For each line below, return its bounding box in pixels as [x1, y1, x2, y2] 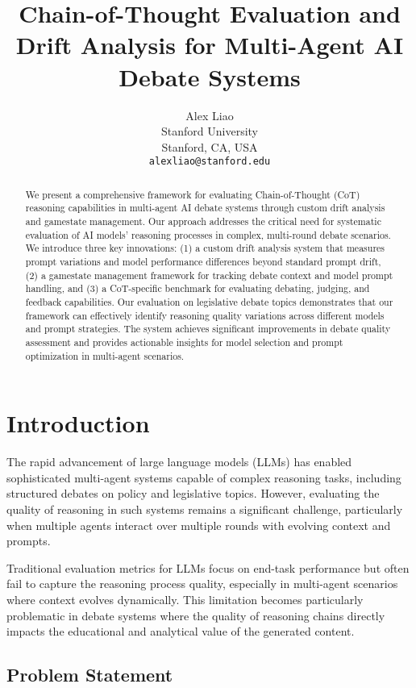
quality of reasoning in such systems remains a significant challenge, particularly [6, 500, 403, 517]
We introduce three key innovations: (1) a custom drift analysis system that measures [25, 241, 385, 255]
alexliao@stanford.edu [148, 156, 271, 168]
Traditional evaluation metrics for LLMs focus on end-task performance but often [6, 559, 410, 576]
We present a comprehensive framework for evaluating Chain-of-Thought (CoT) [25, 187, 360, 201]
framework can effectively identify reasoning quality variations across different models [25, 308, 385, 322]
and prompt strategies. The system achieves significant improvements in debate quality [25, 322, 391, 336]
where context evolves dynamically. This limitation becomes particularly [6, 590, 364, 607]
